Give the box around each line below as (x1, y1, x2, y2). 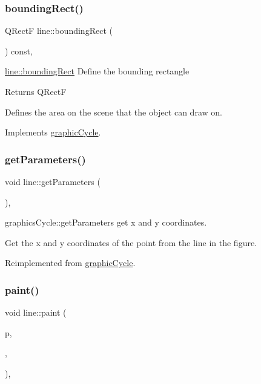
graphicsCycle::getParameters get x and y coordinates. (5, 216, 207, 229)
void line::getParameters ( (5, 175, 101, 187)
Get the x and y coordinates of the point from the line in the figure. (5, 236, 257, 249)
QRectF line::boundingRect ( (5, 24, 113, 37)
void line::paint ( (5, 306, 67, 319)
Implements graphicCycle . (5, 126, 101, 138)
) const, (5, 44, 33, 57)
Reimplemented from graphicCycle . (5, 256, 136, 269)
